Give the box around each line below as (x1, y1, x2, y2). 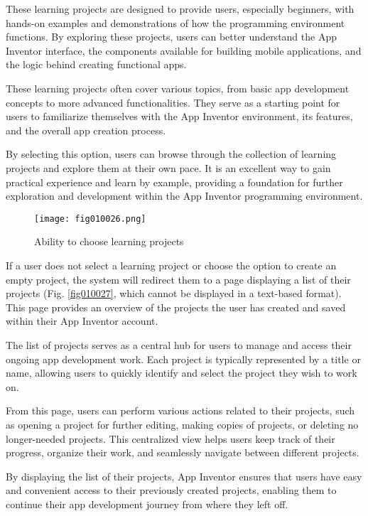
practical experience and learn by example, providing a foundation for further (6, 174, 343, 189)
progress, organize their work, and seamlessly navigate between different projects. (6, 445, 359, 460)
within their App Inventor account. (6, 313, 158, 328)
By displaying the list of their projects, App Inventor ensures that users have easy (6, 468, 362, 483)
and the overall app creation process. (6, 122, 166, 137)
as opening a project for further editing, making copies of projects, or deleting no (6, 416, 359, 431)
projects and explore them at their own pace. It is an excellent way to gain (6, 160, 331, 175)
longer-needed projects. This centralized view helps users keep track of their (6, 431, 335, 446)
